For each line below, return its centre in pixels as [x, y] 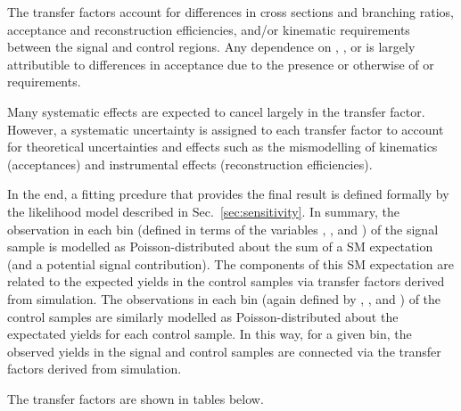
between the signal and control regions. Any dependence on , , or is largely [211, 47]
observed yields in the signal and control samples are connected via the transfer [224, 351]
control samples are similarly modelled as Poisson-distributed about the [203, 316]
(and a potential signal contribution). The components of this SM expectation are [230, 263]
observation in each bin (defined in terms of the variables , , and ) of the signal [223, 229]
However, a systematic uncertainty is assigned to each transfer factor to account [226, 129]
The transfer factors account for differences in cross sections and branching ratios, [231, 12]
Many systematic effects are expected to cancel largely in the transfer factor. [216, 111]
